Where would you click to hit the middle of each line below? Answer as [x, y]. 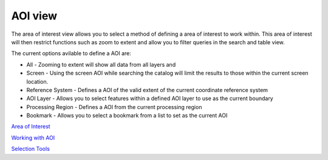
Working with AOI [33, 138]
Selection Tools [30, 149]
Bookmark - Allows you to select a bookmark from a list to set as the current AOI [127, 116]
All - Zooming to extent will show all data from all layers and [101, 64]
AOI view [34, 16]
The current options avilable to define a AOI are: [71, 53]
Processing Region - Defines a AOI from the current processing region [114, 107]
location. [37, 81]
